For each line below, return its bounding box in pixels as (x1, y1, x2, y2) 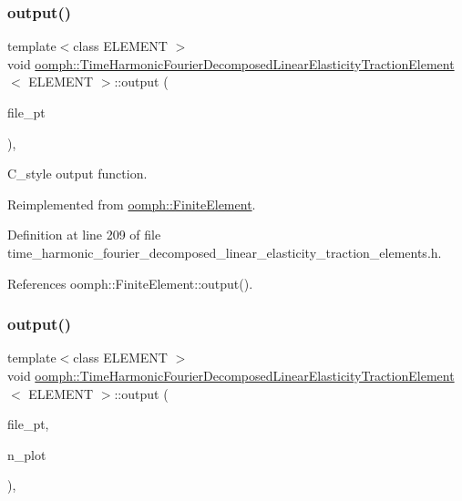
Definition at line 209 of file (7, 225, 161, 244)
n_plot (7, 445, 46, 464)
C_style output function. (7, 164, 148, 183)
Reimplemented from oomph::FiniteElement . (7, 194, 256, 213)
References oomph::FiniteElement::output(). (7, 273, 253, 292)
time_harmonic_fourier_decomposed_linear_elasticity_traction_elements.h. (7, 242, 442, 261)
